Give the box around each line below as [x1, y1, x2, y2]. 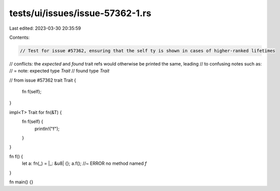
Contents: [9, 34, 30, 40]
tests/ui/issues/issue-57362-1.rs [9, 8, 151, 19]
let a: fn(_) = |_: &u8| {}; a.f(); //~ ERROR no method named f [22, 160, 147, 166]
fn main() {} [9, 179, 34, 185]
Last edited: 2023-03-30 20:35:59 [9, 25, 81, 31]
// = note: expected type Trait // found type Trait [9, 68, 109, 74]
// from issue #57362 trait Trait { [9, 77, 76, 83]
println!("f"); [34, 125, 60, 132]
